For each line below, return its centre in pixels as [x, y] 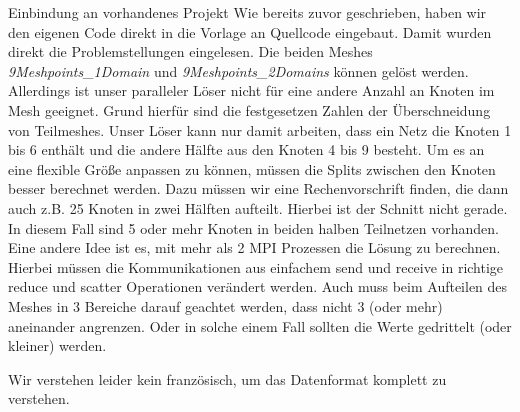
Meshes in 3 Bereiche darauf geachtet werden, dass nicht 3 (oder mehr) [225, 305]
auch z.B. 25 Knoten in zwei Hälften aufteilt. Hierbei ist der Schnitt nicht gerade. [258, 207]
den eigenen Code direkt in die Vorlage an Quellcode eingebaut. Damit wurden [250, 31]
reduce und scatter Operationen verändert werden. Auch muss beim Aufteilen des [258, 286]
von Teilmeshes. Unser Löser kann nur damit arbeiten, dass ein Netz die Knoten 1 [260, 129]
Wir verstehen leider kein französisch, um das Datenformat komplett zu [227, 378]
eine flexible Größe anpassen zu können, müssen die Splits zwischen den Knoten [252, 168]
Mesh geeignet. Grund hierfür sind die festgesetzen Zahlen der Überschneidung [249, 109]
